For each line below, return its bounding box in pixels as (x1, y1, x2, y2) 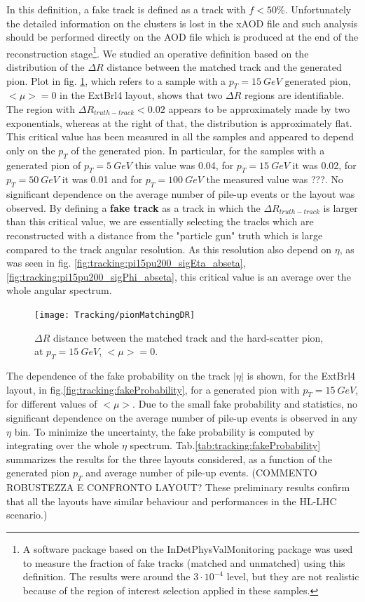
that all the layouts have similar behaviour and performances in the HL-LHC (6, 493, 337, 508)
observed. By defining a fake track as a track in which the (6, 200, 261, 215)
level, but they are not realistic (226, 569, 359, 584)
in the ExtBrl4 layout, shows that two (60, 88, 223, 102)
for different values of (6, 396, 97, 411)
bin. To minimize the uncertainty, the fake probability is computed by (14, 424, 315, 439)
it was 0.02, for (292, 157, 357, 172)
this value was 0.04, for (135, 157, 234, 172)
